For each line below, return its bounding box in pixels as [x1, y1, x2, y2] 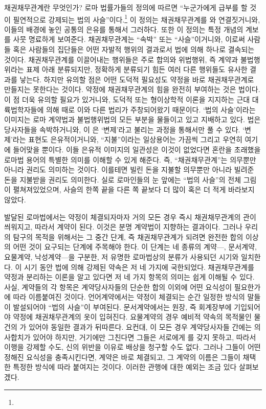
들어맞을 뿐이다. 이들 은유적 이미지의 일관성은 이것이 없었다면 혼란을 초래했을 [13, 144, 261, 154]
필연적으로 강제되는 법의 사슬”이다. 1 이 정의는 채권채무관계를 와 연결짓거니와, [13, 12, 260, 25]
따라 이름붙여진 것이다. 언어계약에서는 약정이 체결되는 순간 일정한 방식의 [13, 291, 245, 302]
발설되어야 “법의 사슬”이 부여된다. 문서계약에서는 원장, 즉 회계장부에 [13, 301, 232, 312]
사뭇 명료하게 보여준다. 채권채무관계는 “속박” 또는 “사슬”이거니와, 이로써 [13, 34, 245, 44]
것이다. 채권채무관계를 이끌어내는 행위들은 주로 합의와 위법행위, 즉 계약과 [4, 54, 238, 64]
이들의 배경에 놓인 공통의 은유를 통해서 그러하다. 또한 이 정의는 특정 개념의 [4, 24, 243, 34]
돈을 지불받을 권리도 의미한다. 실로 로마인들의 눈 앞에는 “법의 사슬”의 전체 [4, 174, 241, 185]
